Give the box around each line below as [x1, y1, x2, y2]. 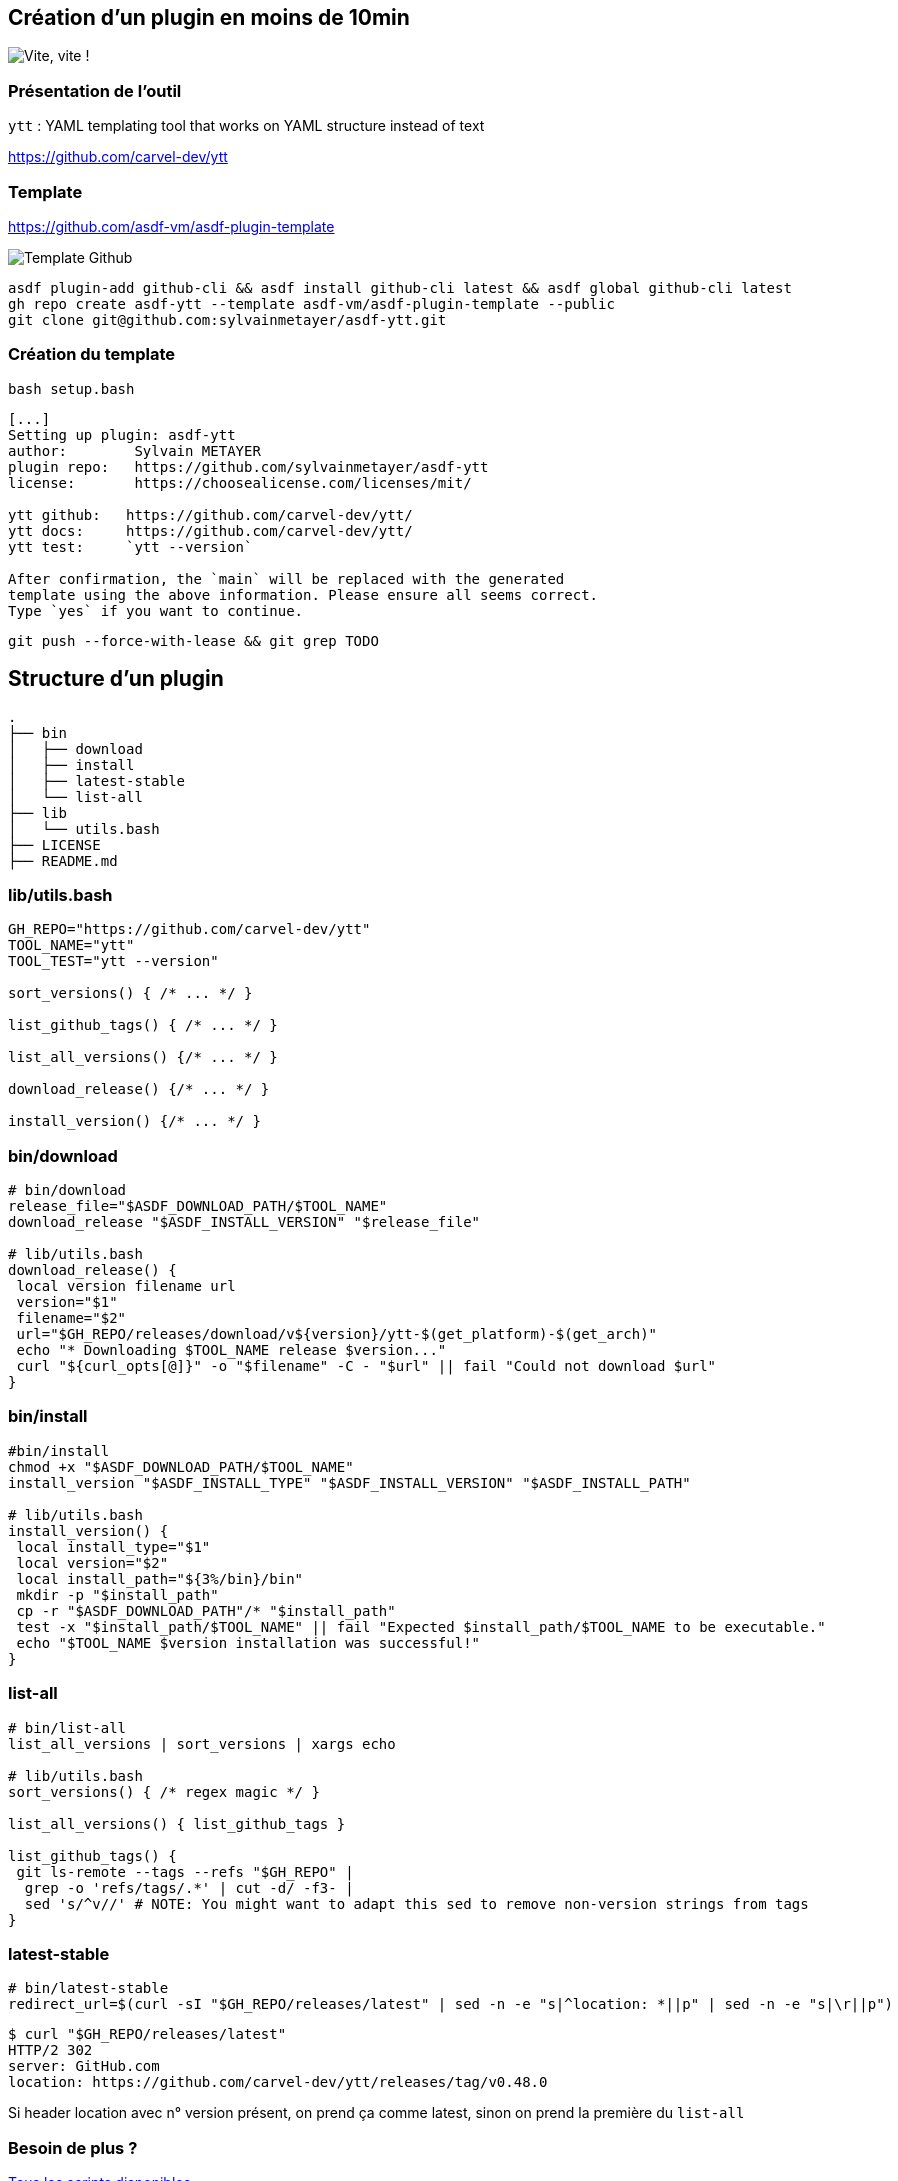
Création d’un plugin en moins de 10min [8, 5, 410, 30]
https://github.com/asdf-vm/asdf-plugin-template [8, 217, 335, 235]
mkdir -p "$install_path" [16, 1586, 219, 1603]
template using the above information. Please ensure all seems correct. [8, 586, 599, 603]
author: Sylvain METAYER [8, 442, 261, 459]
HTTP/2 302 [8, 2042, 93, 2059]
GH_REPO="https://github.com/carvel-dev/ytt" [8, 921, 371, 938]
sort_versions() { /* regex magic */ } [8, 1783, 320, 1800]
